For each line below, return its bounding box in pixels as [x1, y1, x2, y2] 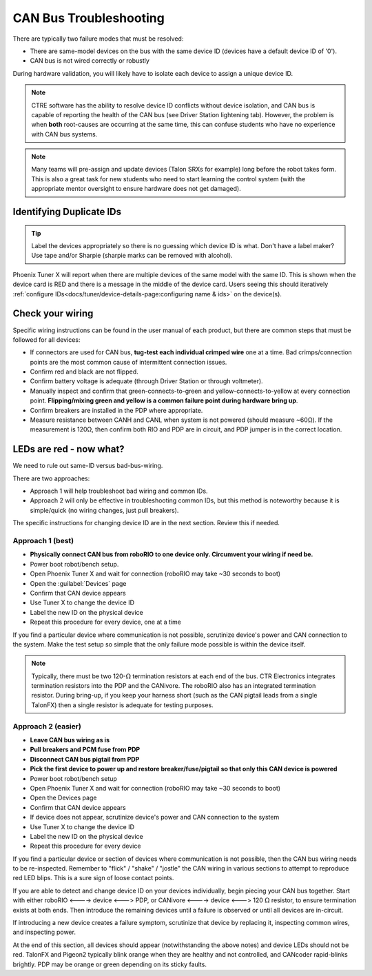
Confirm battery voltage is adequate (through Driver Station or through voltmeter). [30, 377, 263, 385]
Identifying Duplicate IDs [12, 206, 122, 218]
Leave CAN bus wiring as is [30, 736, 110, 744]
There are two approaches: [12, 474, 90, 482]
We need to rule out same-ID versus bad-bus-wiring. [12, 462, 163, 470]
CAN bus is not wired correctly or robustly [30, 57, 149, 65]
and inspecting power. [12, 928, 76, 937]
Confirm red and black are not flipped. [30, 367, 139, 376]
